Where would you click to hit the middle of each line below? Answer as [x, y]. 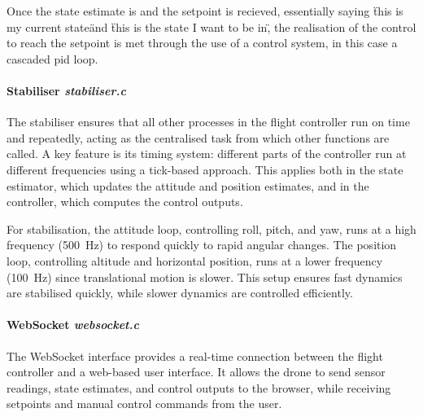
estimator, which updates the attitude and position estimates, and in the [188, 185]
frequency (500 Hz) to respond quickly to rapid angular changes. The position [202, 245]
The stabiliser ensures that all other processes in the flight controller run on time [208, 122]
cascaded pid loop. [52, 58]
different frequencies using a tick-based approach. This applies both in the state [205, 169]
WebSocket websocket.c [73, 325]
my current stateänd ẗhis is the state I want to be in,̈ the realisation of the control [211, 26]
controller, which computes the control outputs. [125, 202]
